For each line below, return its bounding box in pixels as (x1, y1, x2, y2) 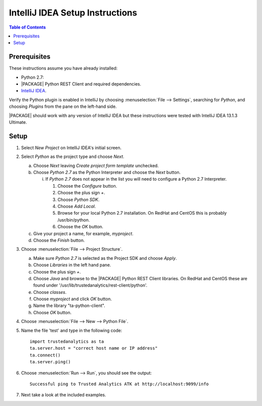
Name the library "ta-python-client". (33, 303, 105, 308)
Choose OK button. (33, 309, 72, 315)
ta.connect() (30, 352, 61, 358)
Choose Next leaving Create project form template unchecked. (33, 163, 159, 169)
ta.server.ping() (30, 359, 71, 365)
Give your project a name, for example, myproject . (33, 231, 133, 237)
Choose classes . (33, 289, 67, 295)
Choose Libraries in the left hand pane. (33, 262, 111, 268)
